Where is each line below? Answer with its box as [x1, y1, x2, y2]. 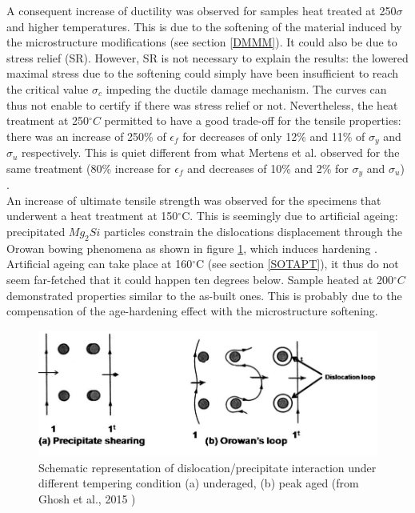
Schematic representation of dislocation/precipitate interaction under [38, 459, 377, 475]
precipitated [6, 223, 66, 240]
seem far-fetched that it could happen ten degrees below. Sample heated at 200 [6, 271, 393, 288]
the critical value [6, 80, 89, 97]
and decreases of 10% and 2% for [187, 159, 349, 176]
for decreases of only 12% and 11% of [182, 127, 365, 144]
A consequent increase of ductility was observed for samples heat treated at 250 [6, 2, 397, 18]
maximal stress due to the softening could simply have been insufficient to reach [6, 65, 399, 82]
